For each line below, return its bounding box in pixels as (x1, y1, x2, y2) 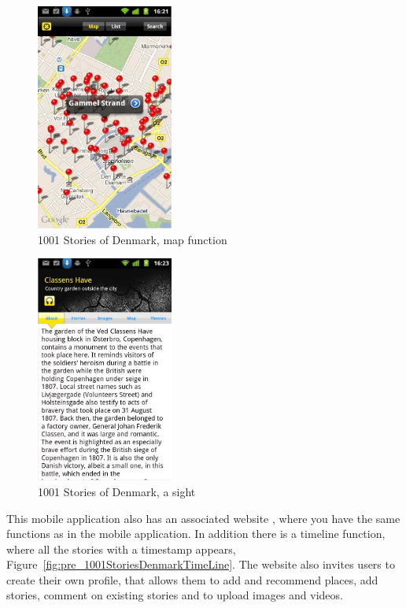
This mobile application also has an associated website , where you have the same (6, 510, 400, 526)
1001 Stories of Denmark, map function (38, 231, 227, 247)
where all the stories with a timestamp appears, (6, 540, 236, 557)
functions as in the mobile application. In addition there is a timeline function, (6, 525, 386, 542)
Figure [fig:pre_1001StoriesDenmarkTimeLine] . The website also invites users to (6, 556, 395, 573)
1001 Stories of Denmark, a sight (38, 483, 196, 499)
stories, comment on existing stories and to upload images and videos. (6, 587, 343, 603)
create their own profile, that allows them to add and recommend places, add (6, 571, 378, 588)
